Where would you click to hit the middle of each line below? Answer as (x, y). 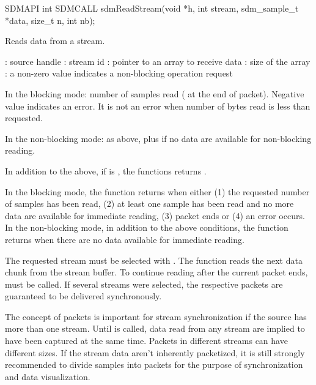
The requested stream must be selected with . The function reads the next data (154, 260)
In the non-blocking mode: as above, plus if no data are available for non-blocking (158, 138)
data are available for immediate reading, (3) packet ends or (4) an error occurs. (155, 215)
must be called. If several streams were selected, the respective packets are (144, 284)
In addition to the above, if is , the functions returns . (106, 170)
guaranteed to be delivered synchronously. (83, 296)
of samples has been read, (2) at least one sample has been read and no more (149, 204)
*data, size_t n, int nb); (50, 20)
